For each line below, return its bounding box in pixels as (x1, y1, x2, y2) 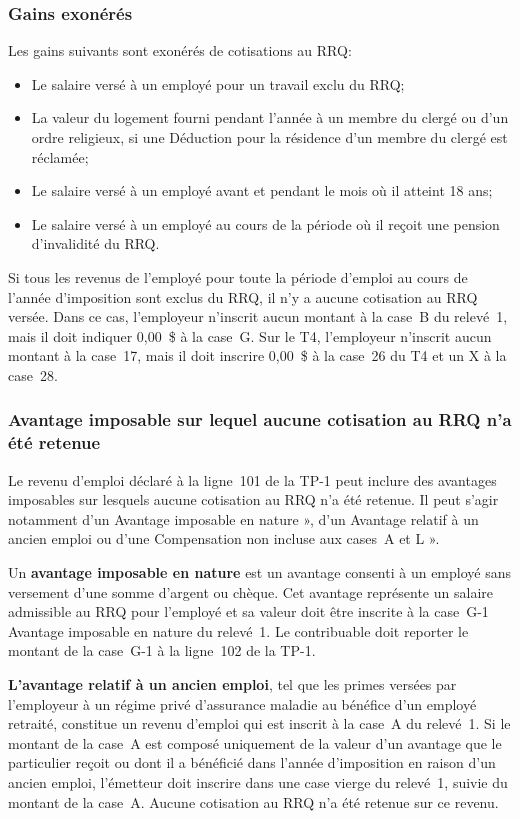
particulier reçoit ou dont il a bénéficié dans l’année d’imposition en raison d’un (8, 752, 496, 773)
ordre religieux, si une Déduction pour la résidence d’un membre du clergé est (31, 127, 508, 147)
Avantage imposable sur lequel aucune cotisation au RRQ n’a (8, 407, 512, 432)
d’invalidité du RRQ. (31, 233, 160, 254)
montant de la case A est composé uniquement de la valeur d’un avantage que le (8, 732, 502, 753)
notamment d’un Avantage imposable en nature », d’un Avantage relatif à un (8, 508, 479, 529)
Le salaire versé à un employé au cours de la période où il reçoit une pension (31, 213, 500, 234)
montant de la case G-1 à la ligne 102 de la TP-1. (8, 640, 316, 661)
